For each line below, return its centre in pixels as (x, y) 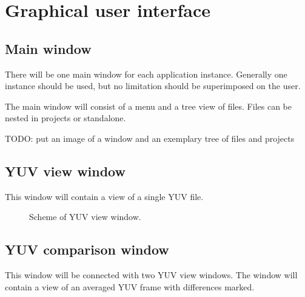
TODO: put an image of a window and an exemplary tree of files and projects (150, 138)
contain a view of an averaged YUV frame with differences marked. (130, 286)
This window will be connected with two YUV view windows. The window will (151, 275)
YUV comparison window (87, 249)
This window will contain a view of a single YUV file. (104, 196)
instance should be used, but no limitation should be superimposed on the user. (153, 86)
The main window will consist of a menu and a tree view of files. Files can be (148, 106)
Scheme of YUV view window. (85, 217)
